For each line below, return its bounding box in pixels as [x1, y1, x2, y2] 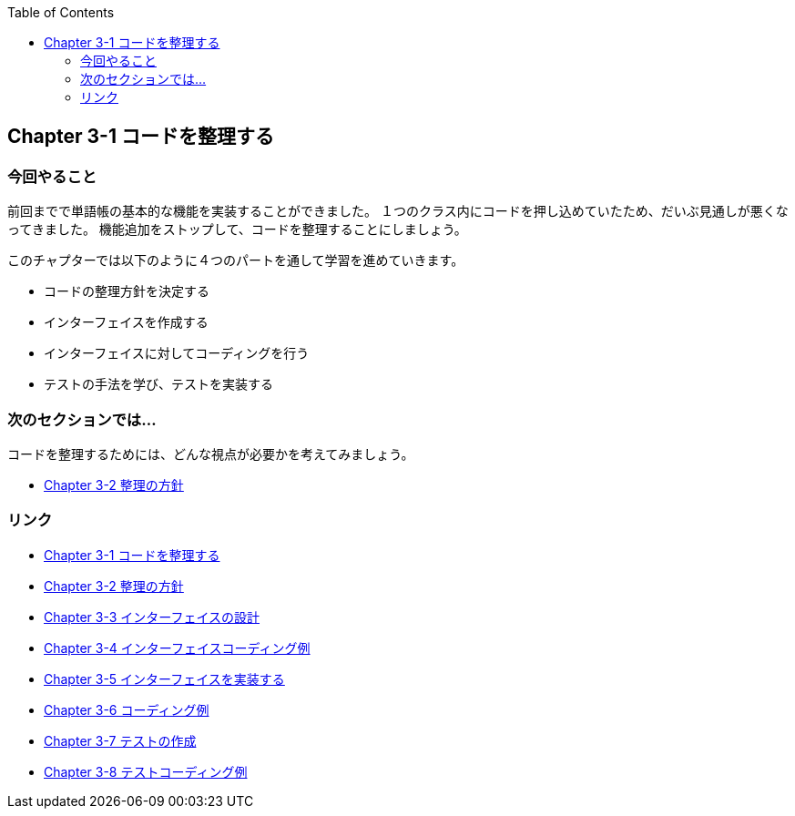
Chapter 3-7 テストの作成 [44, 732, 197, 749]
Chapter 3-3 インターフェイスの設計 [44, 608, 260, 625]
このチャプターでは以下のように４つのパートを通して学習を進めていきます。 [7, 252, 464, 269]
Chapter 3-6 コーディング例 [44, 701, 209, 718]
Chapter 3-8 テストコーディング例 [44, 763, 248, 780]
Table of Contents [7, 5, 115, 20]
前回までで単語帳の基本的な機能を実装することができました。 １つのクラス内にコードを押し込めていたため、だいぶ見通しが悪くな [7, 203, 789, 219]
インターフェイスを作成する [44, 314, 209, 331]
